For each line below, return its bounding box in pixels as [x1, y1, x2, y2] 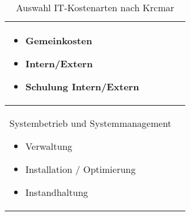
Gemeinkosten [25, 34, 92, 47]
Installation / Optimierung [25, 162, 136, 176]
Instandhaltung [25, 185, 88, 199]
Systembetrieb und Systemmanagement [9, 116, 172, 130]
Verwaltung [25, 139, 72, 153]
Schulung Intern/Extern [25, 80, 139, 93]
